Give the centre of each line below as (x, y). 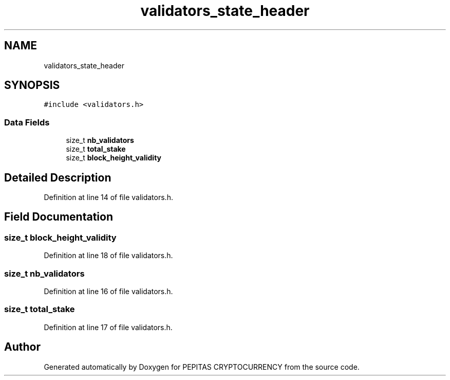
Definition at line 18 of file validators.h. (108, 256)
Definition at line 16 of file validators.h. (108, 291)
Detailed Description (58, 177)
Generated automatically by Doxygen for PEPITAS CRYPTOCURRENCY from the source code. (202, 367)
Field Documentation (59, 217)
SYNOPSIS (32, 85)
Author (22, 347)
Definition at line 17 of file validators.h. (108, 327)
